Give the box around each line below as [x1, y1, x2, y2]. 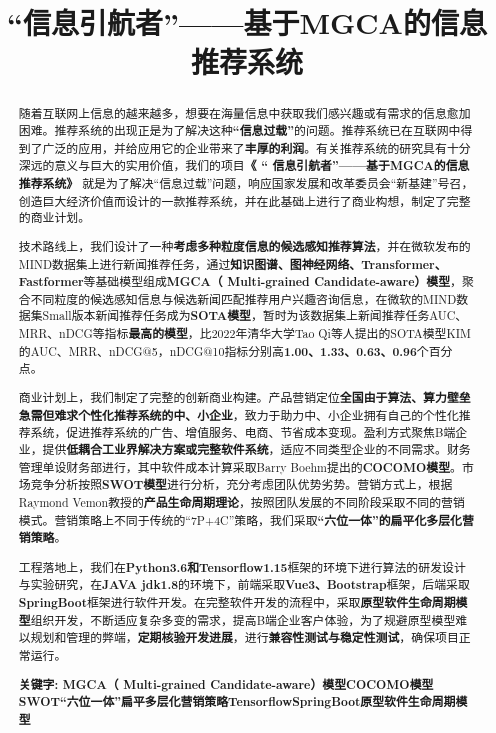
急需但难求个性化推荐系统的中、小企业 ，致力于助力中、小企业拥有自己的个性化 [18, 406, 459, 424]
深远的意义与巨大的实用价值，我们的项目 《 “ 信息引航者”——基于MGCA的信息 [18, 157, 470, 175]
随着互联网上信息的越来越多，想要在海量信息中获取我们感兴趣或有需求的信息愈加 [18, 105, 471, 122]
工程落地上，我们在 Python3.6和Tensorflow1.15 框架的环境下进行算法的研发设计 [18, 558, 466, 576]
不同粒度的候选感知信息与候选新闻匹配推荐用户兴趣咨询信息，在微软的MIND [30, 290, 457, 307]
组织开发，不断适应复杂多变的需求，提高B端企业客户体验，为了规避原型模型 [30, 611, 456, 628]
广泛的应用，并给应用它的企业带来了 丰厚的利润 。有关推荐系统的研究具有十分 [42, 139, 471, 157]
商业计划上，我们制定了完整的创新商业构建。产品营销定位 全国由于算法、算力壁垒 [18, 388, 471, 406]
